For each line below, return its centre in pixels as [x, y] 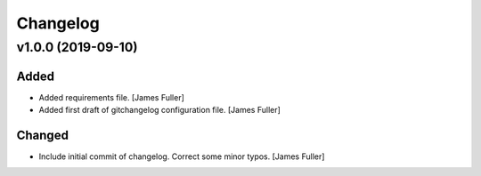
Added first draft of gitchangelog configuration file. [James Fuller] [159, 110]
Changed [42, 135]
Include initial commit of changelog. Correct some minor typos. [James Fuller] [182, 156]
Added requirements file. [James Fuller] [111, 97]
